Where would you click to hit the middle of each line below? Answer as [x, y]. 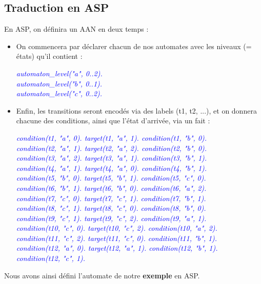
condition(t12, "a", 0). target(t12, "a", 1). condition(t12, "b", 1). [117, 248]
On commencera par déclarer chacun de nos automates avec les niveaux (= [134, 46]
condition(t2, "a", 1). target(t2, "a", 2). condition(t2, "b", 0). [112, 148]
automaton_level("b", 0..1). [59, 83]
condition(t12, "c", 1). [51, 258]
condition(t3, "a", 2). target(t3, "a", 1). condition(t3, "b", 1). [112, 158]
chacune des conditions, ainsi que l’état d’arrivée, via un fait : [113, 121]
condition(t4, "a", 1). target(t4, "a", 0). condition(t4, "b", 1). [112, 168]
